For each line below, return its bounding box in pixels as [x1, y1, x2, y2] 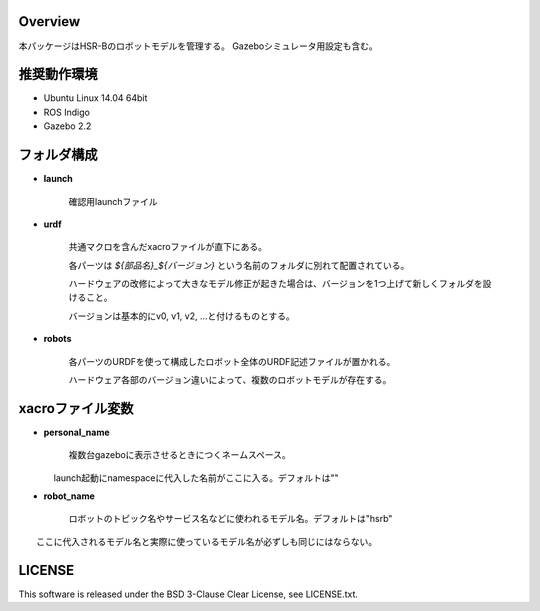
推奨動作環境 [18, 66, 98, 83]
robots [43, 333, 72, 345]
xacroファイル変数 [18, 400, 134, 417]
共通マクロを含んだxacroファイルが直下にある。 [68, 241, 267, 253]
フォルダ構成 [18, 146, 98, 164]
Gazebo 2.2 [43, 120, 92, 132]
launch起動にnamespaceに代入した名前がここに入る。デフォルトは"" [53, 471, 339, 484]
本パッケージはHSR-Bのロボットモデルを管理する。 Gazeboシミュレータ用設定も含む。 [18, 40, 379, 52]
